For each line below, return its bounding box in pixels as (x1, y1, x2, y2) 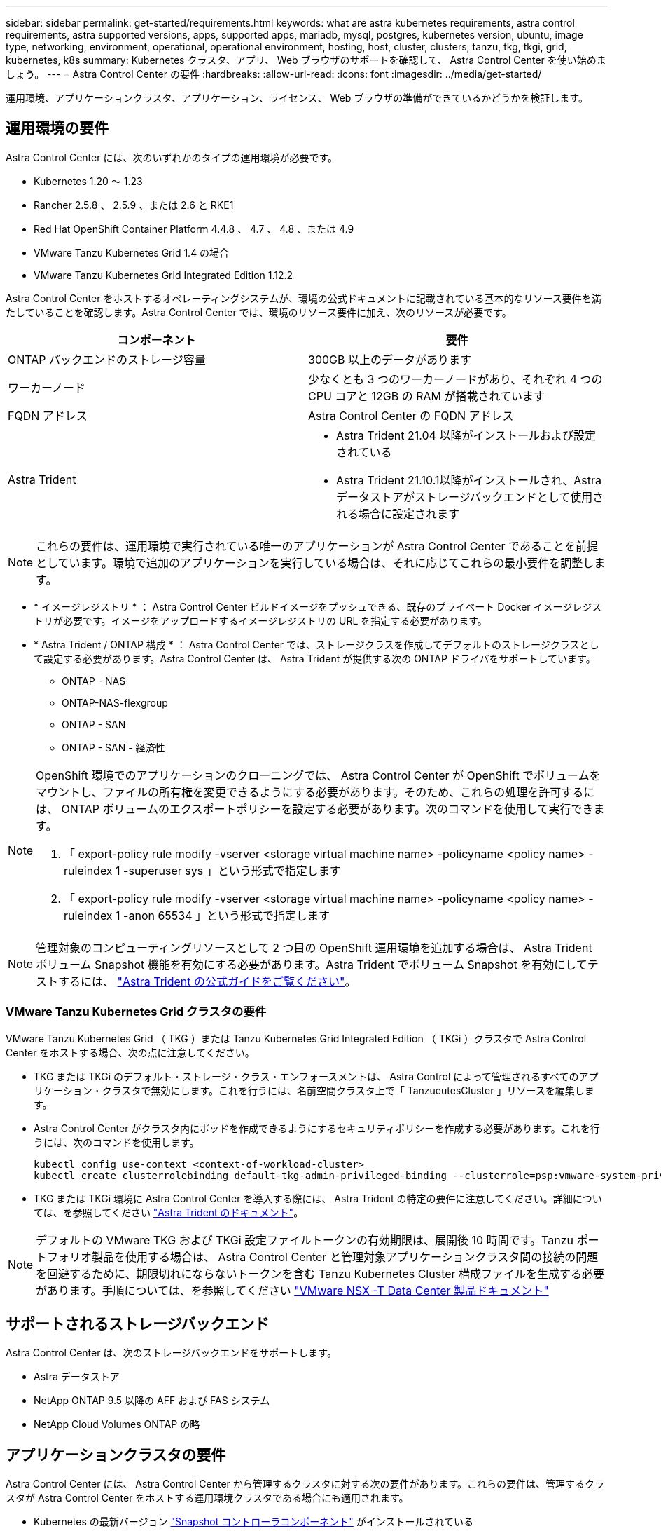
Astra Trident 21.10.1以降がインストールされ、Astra (336, 472, 602, 487)
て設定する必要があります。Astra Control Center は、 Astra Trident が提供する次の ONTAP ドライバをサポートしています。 (34, 652, 596, 665)
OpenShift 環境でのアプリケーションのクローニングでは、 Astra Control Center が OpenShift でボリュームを (36, 768, 601, 782)
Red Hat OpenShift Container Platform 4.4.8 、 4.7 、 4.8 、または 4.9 (34, 222, 354, 235)
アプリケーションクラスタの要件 (6, 1445, 226, 1464)
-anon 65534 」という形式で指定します (123, 908, 330, 923)
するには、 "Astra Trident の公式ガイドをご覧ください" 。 (58, 974, 356, 988)
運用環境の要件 (6, 119, 109, 137)
